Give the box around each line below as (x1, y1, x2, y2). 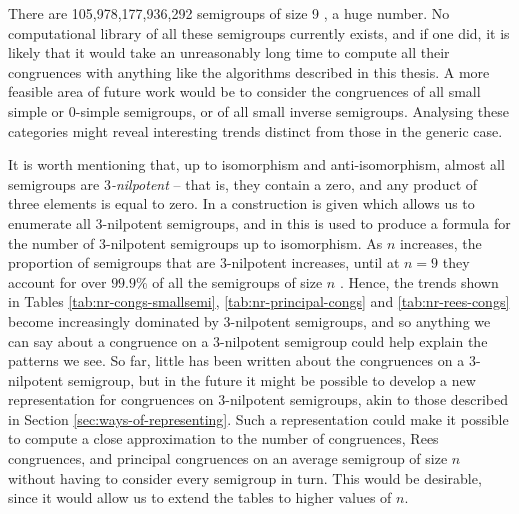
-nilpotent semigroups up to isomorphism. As (106, 232, 383, 253)
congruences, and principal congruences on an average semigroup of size (8, 448, 448, 469)
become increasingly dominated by (8, 310, 219, 331)
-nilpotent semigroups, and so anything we (230, 310, 491, 331)
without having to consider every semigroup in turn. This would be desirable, (8, 467, 482, 488)
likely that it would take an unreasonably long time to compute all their (8, 42, 450, 63)
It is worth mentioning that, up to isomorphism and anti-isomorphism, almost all (8, 154, 505, 175)
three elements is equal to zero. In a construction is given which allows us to (8, 193, 475, 214)
